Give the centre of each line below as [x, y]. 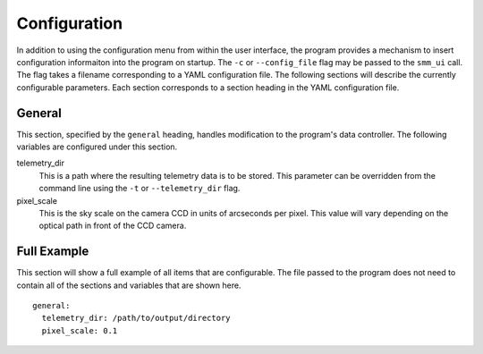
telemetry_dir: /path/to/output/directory [136, 318]
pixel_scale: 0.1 [80, 330]
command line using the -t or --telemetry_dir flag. [140, 189]
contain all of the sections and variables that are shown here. [129, 285]
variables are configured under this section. [97, 147]
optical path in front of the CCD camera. [113, 226]
